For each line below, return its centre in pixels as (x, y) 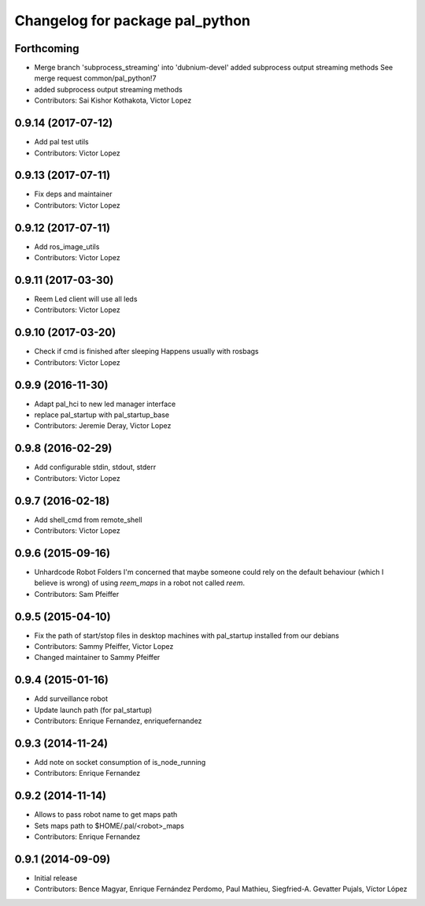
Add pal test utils (62, 142)
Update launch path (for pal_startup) (93, 710)
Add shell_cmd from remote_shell (88, 520)
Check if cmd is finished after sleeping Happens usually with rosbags (146, 352)
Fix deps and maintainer (73, 194)
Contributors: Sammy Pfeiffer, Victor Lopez (104, 646)
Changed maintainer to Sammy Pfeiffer (97, 658)
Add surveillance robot (71, 699)
